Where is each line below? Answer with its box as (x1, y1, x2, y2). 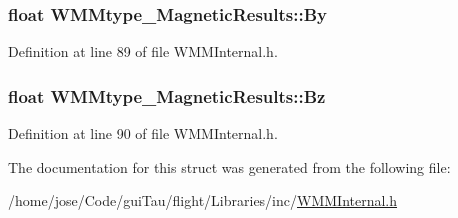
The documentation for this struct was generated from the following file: (8, 156, 451, 177)
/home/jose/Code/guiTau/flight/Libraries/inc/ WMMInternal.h (8, 190, 398, 211)
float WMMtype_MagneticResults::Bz (8, 83, 326, 108)
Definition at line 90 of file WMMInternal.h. (8, 123, 278, 144)
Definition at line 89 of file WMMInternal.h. (8, 41, 278, 62)
